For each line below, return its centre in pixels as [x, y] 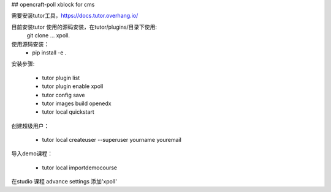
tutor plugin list [61, 78]
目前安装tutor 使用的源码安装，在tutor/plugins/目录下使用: [84, 27]
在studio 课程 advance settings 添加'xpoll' [64, 182]
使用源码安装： [30, 44]
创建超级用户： [30, 126]
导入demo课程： [32, 153]
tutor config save [63, 95]
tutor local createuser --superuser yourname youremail [112, 140]
